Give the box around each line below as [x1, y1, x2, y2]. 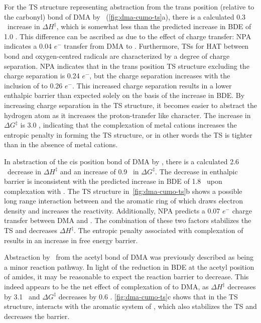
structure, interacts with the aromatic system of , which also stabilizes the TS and [4, 301, 257, 311]
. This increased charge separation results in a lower [72, 80, 232, 90]
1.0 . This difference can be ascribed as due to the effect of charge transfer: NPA [4, 31, 251, 41]
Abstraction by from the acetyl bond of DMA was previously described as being [4, 252, 253, 262]
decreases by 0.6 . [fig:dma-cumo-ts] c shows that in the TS [58, 291, 238, 301]
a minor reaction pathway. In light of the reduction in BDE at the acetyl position [4, 261, 254, 272]
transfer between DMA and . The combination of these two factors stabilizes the [4, 215, 251, 226]
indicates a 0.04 [4, 41, 52, 51]
